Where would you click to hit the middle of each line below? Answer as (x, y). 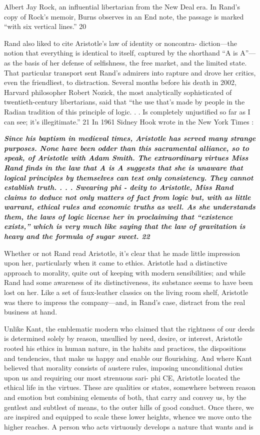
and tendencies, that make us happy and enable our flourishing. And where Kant (128, 358)
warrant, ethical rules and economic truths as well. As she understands (130, 207)
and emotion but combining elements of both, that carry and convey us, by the (125, 397)
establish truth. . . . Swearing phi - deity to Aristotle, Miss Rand (119, 187)
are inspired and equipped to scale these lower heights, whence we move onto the (128, 417)
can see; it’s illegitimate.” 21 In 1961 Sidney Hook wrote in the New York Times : (129, 121)
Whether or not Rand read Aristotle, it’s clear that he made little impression (122, 253)
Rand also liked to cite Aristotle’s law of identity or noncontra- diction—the (121, 43)
